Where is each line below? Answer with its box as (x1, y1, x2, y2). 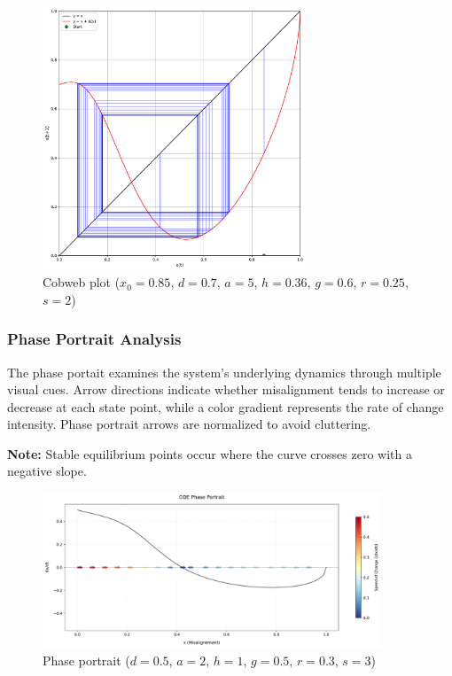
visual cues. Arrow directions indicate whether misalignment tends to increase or (7, 380, 445, 399)
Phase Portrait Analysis (7, 328, 182, 350)
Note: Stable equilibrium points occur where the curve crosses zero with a (7, 444, 412, 462)
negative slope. (7, 462, 87, 480)
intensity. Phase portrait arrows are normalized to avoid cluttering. (7, 415, 371, 433)
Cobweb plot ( (43, 273, 121, 291)
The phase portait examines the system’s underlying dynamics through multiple (7, 362, 441, 381)
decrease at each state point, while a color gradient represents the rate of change (7, 397, 444, 416)
